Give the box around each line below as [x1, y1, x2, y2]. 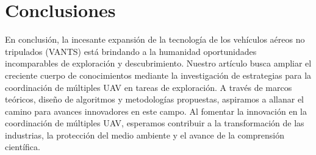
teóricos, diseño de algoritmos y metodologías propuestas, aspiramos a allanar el [5, 93, 304, 106]
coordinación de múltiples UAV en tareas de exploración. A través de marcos [5, 81, 292, 93]
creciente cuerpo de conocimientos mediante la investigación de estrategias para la [5, 68, 312, 81]
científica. [5, 140, 40, 153]
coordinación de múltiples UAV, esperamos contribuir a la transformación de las [5, 117, 304, 129]
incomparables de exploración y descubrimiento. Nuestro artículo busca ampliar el [5, 57, 312, 70]
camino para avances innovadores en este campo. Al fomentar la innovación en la [5, 104, 307, 117]
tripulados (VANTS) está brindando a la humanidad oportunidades [5, 45, 257, 57]
